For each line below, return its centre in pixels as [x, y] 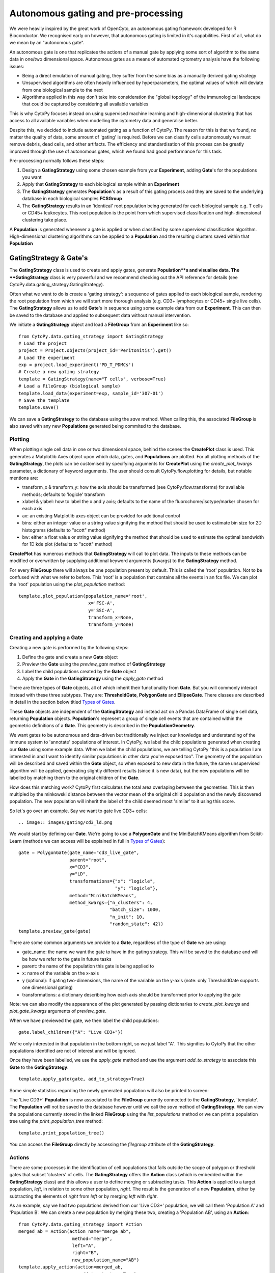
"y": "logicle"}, [136, 888]
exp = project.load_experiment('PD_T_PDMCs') [76, 365]
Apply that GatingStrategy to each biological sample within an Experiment [101, 184]
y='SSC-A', [102, 610]
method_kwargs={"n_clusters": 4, [111, 902]
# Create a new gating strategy [59, 372]
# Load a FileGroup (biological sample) [70, 386]
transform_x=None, [111, 617]
